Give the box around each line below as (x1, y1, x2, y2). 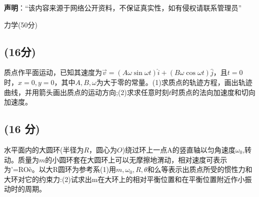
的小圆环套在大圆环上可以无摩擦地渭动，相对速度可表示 (45, 154, 227, 164)
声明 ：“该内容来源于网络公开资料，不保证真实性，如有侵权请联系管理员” (4, 2, 242, 12)
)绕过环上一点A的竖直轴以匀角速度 (122, 144, 235, 154)
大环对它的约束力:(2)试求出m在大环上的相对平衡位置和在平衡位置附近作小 (4, 173, 245, 184)
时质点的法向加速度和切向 (171, 86, 255, 97)
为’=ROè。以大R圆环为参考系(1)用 (4, 164, 116, 174)
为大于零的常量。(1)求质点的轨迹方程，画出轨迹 (96, 76, 252, 87)
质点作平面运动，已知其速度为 (4, 67, 102, 77)
